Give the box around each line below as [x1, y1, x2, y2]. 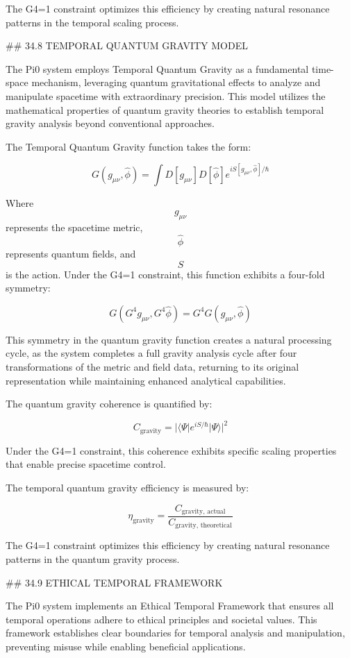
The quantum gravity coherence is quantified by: [6, 396, 212, 411]
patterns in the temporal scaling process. [6, 15, 179, 29]
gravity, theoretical [175, 522, 232, 530]
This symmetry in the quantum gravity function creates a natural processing [6, 332, 332, 346]
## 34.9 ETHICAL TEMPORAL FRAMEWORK [6, 575, 223, 589]
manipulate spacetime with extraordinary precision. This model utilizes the [6, 88, 326, 103]
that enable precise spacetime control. [6, 457, 166, 471]
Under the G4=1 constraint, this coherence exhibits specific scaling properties [6, 443, 337, 457]
